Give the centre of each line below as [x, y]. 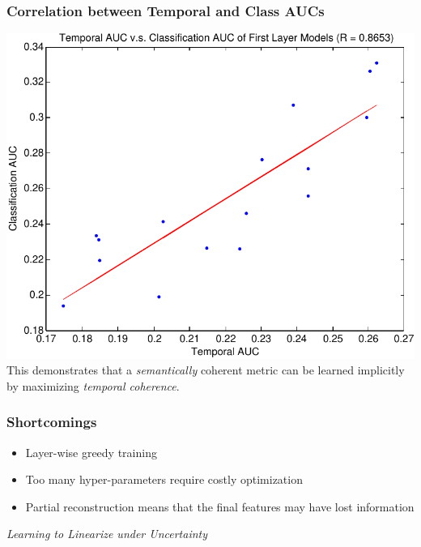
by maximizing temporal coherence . [93, 385]
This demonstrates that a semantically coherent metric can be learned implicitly [206, 370]
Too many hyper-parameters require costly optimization [164, 479]
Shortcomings [52, 422]
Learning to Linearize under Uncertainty [107, 534]
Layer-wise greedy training [91, 452]
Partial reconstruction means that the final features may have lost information [220, 506]
